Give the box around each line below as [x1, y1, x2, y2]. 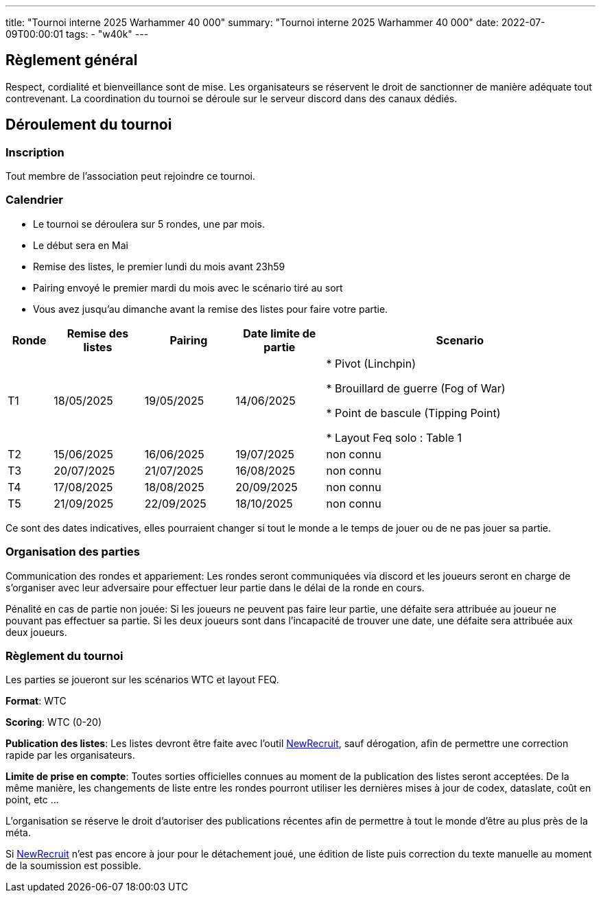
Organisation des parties [5, 545, 140, 559]
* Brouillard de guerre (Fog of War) [326, 381, 506, 395]
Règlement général [5, 51, 138, 69]
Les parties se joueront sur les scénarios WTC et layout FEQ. [5, 674, 279, 686]
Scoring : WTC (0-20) [5, 716, 102, 729]
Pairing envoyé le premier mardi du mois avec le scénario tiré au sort [33, 281, 343, 294]
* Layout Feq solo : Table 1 [326, 430, 462, 445]
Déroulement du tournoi [5, 116, 172, 134]
